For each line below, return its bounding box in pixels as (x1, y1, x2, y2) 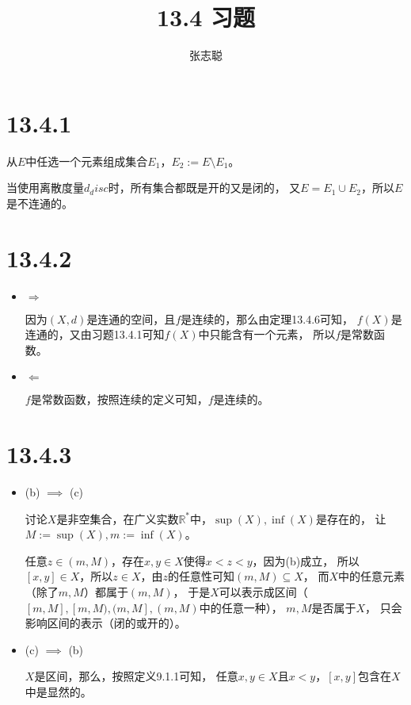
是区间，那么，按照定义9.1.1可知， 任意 (34, 668, 238, 684)
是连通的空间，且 (86, 310, 176, 327)
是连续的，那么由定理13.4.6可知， (181, 310, 354, 327)
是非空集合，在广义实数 (56, 510, 179, 527)
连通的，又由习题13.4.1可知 (25, 326, 165, 343)
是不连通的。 (6, 194, 73, 211)
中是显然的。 (25, 684, 92, 699)
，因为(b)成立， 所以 (252, 552, 360, 569)
